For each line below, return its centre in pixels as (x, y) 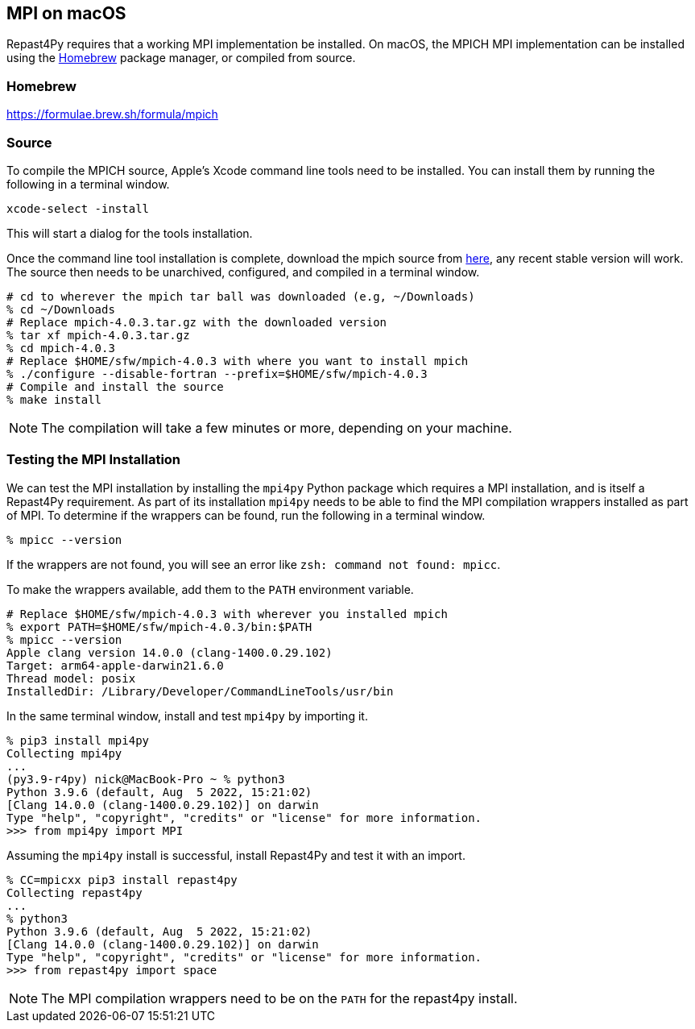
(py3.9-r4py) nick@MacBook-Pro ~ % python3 (146, 779)
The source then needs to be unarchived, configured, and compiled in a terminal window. (243, 272)
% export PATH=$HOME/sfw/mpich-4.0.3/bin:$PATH (159, 627)
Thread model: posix (71, 678)
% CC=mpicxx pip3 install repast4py (122, 880)
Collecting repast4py (74, 892)
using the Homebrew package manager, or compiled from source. (181, 58)
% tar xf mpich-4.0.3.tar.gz (98, 335)
